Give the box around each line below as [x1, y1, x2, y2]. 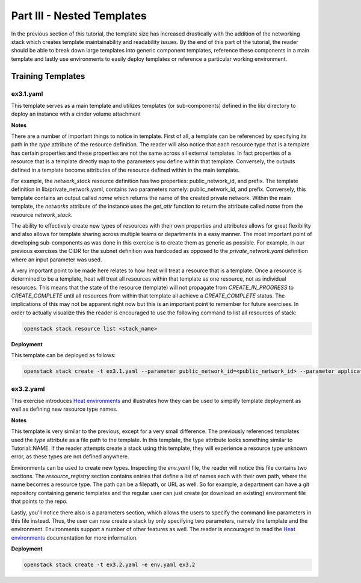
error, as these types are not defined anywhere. [11, 453, 129, 460]
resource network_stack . [11, 211, 73, 218]
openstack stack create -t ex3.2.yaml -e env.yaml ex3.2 [23, 561, 196, 569]
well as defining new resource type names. [11, 405, 118, 413]
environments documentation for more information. [11, 534, 138, 541]
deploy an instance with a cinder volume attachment [11, 110, 141, 117]
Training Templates [11, 71, 85, 81]
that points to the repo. [11, 497, 68, 505]
